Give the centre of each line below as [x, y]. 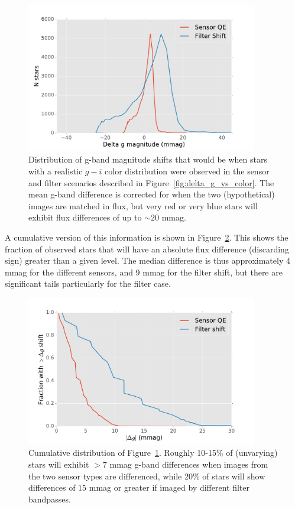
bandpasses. [50, 499]
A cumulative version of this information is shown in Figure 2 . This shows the [147, 237]
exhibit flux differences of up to [85, 217]
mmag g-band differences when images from [189, 464]
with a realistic [56, 171]
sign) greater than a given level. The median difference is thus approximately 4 [147, 260]
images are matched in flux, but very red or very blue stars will [143, 205]
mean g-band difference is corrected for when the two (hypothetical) [152, 194]
